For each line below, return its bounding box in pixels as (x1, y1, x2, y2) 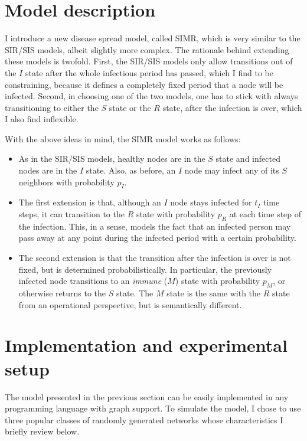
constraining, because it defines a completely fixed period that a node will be (5, 78, 283, 90)
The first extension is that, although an (18, 196, 161, 208)
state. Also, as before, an (86, 164, 176, 177)
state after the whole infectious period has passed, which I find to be (25, 66, 274, 79)
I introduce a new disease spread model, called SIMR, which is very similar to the (5, 32, 301, 44)
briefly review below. (5, 425, 80, 437)
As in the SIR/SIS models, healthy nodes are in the (18, 152, 205, 165)
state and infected (215, 152, 280, 165)
